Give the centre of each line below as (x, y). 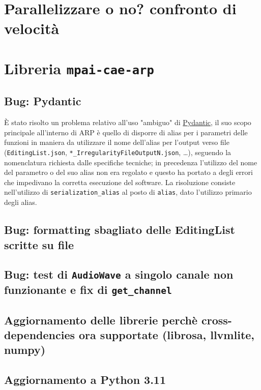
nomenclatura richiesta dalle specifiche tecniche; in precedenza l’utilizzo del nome (131, 162)
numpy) (25, 350)
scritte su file (39, 244)
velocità (32, 28)
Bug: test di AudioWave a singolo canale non (119, 274)
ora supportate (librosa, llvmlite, (167, 335)
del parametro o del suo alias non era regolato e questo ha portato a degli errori (128, 172)
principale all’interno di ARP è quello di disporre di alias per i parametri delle (126, 132)
